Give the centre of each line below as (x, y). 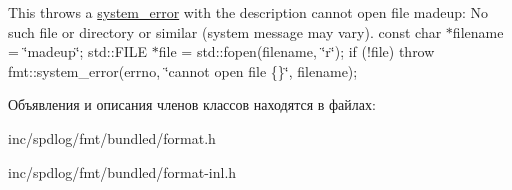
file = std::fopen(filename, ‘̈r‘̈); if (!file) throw (296, 51)
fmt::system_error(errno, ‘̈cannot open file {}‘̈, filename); (183, 70)
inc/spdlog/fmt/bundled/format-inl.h (122, 171)
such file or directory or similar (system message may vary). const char (225, 31)
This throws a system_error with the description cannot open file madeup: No (248, 12)
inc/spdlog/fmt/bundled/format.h (112, 137)
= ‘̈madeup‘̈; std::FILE (78, 51)
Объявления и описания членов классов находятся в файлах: (192, 104)
